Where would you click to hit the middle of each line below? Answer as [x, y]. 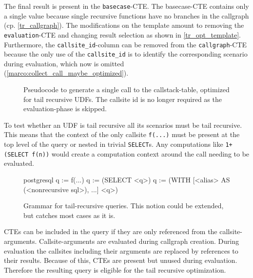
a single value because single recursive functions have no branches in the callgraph [126, 15]
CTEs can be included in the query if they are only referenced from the [111, 231]
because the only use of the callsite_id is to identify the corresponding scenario [126, 54]
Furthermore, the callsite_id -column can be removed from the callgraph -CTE [126, 44]
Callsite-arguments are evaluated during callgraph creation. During [139, 241]
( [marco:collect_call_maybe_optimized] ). [66, 73]
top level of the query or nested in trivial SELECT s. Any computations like [114, 144]
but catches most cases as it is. [69, 215]
